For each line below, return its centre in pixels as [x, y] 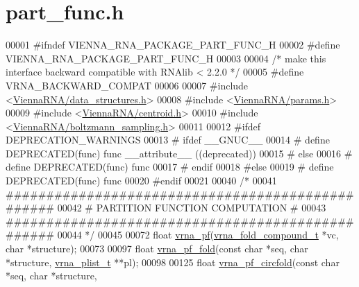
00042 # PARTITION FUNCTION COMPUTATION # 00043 [192, 208]
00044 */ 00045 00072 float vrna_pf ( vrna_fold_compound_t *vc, [198, 235]
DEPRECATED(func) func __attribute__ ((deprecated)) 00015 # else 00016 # [179, 153]
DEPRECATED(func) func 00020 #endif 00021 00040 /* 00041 [141, 181]
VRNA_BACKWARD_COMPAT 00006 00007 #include [127, 85]
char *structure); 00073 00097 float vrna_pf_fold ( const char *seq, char [157, 249]
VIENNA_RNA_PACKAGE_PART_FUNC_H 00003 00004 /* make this [166, 58]
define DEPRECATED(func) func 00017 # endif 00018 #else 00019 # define [170, 167]
